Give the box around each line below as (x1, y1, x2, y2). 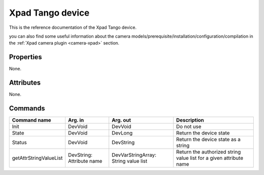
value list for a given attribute (176, 154, 243, 161)
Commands (9, 104, 45, 112)
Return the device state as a (176, 136, 241, 143)
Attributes (9, 79, 41, 87)
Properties (9, 53, 42, 61)
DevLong (111, 130, 133, 136)
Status (12, 139, 27, 146)
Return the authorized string (176, 149, 241, 155)
